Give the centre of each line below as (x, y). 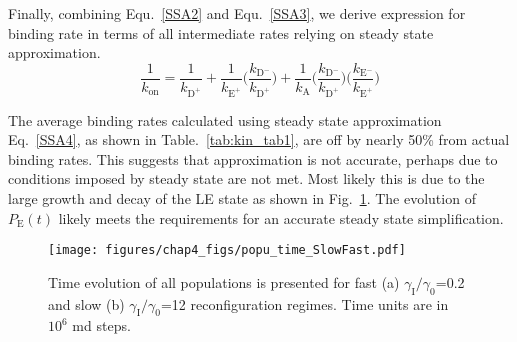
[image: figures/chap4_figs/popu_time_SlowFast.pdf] (227, 250)
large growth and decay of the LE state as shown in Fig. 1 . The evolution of (242, 197)
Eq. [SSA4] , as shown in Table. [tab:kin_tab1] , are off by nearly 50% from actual (259, 139)
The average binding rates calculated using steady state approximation (225, 119)
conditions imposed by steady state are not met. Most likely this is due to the (246, 178)
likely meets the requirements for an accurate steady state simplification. (281, 217)
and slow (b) (86, 303)
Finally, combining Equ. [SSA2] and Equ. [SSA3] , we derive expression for (237, 13)
